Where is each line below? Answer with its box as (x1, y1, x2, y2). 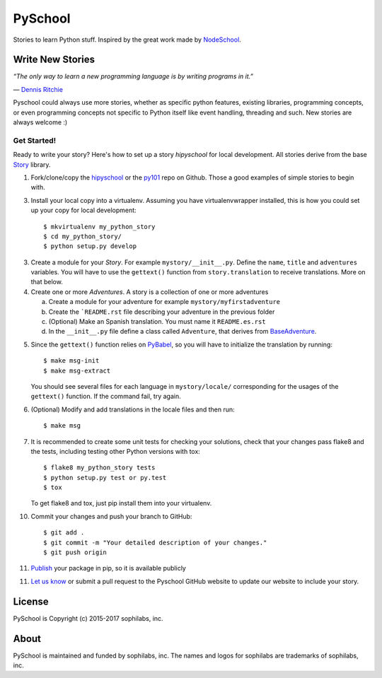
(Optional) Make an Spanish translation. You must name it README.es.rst (48, 317, 266, 326)
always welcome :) (13, 118, 68, 127)
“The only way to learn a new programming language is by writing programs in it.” (13, 72, 254, 81)
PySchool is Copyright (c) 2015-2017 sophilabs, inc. (13, 614, 163, 622)
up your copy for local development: (30, 206, 137, 215)
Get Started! (13, 135, 57, 145)
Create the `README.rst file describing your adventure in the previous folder (48, 308, 275, 316)
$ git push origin (43, 549, 108, 556)
